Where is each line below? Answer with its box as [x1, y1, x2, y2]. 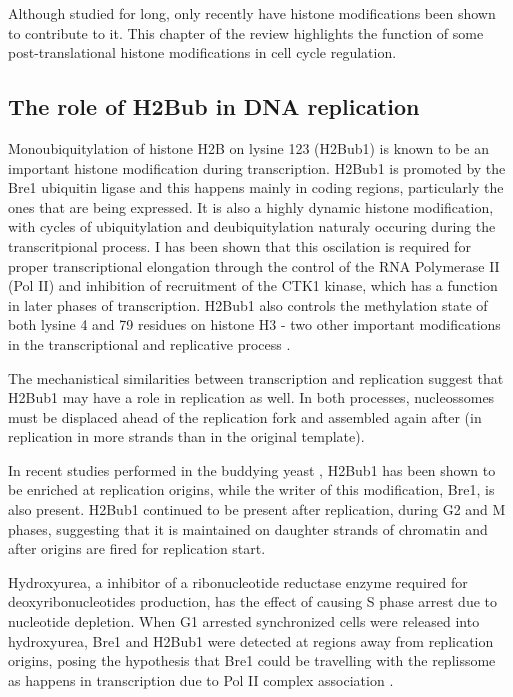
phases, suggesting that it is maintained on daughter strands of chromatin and [8, 518, 488, 539]
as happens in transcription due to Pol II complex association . [8, 669, 394, 690]
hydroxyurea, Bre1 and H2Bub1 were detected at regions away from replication [8, 630, 494, 651]
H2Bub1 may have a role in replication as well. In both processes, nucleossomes [8, 387, 495, 408]
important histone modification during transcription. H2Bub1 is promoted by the [8, 157, 506, 178]
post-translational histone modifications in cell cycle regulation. [8, 42, 397, 63]
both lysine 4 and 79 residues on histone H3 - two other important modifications [8, 314, 501, 335]
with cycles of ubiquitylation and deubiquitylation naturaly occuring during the [8, 216, 496, 237]
